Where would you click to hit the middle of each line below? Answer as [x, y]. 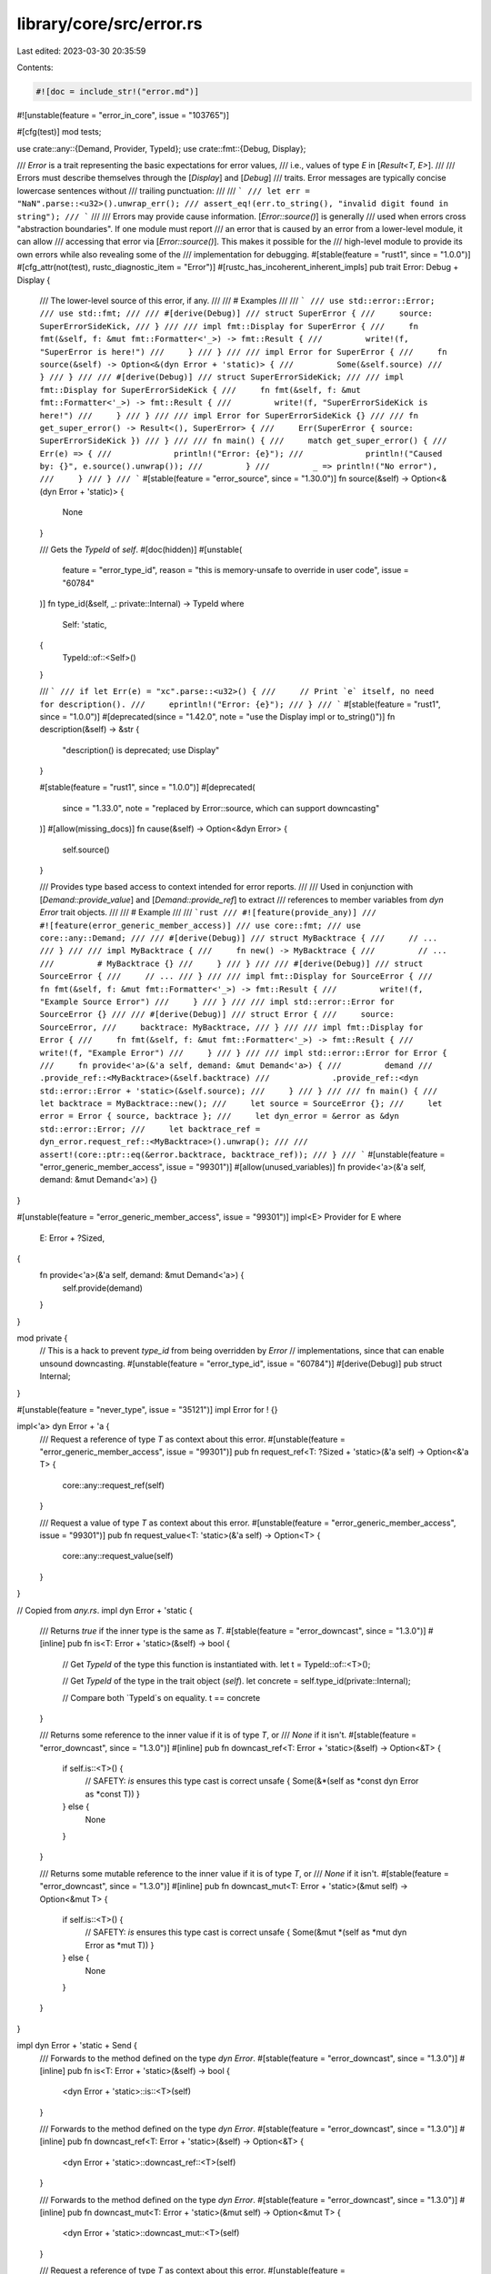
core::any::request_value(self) [118, 1556]
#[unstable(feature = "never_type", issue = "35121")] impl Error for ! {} [147, 1409]
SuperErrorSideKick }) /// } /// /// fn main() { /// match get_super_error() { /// [243, 441]
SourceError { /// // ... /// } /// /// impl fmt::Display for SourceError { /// [236, 976]
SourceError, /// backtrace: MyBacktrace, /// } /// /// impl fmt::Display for [231, 1027]
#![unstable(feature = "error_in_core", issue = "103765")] [123, 115]
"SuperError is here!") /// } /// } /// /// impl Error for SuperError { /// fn [243, 352]
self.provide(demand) [102, 1288]
